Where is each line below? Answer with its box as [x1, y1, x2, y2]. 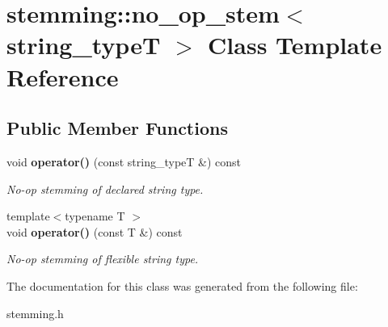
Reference [6, 60, 119, 93]
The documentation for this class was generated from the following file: [6, 277, 358, 294]
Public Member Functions [6, 115, 228, 140]
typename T [65, 208, 125, 224]
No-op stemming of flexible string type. [6, 250, 199, 267]
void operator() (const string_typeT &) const [6, 153, 242, 170]
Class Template [208, 28, 382, 61]
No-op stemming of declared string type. [6, 180, 204, 197]
